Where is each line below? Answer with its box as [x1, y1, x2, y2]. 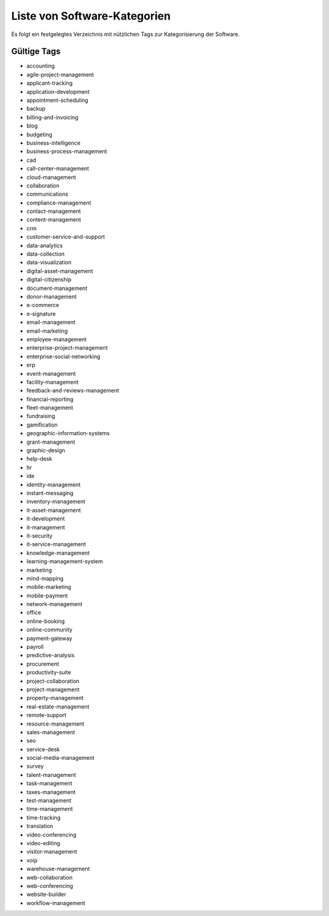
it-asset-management [26, 507, 81, 514]
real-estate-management [26, 702, 90, 710]
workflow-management [26, 899, 85, 906]
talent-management [26, 771, 76, 778]
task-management [26, 780, 73, 787]
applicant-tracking [26, 79, 73, 87]
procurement [26, 660, 59, 668]
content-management [26, 216, 82, 223]
